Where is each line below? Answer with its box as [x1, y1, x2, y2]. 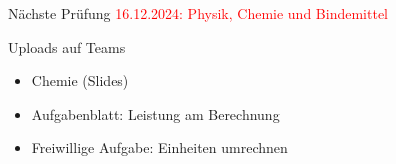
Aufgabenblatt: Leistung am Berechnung [31, 103, 280, 124]
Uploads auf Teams [8, 36, 126, 57]
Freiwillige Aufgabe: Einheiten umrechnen [31, 137, 288, 158]
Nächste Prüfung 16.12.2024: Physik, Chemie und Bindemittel [8, 3, 388, 23]
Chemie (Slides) [31, 70, 129, 91]
